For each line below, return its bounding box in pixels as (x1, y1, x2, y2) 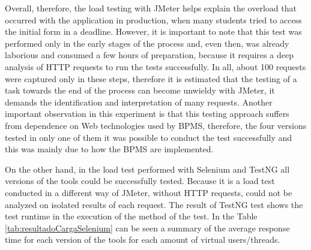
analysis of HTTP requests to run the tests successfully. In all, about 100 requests (5, 60, 306, 73)
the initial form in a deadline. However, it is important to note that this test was (5, 25, 302, 38)
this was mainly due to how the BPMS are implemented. (5, 143, 214, 155)
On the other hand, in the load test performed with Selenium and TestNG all (5, 162, 290, 175)
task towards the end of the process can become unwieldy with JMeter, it (5, 84, 275, 97)
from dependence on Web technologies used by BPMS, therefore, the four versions (5, 119, 307, 131)
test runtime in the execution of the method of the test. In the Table (5, 210, 258, 222)
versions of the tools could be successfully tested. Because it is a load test (5, 174, 275, 187)
